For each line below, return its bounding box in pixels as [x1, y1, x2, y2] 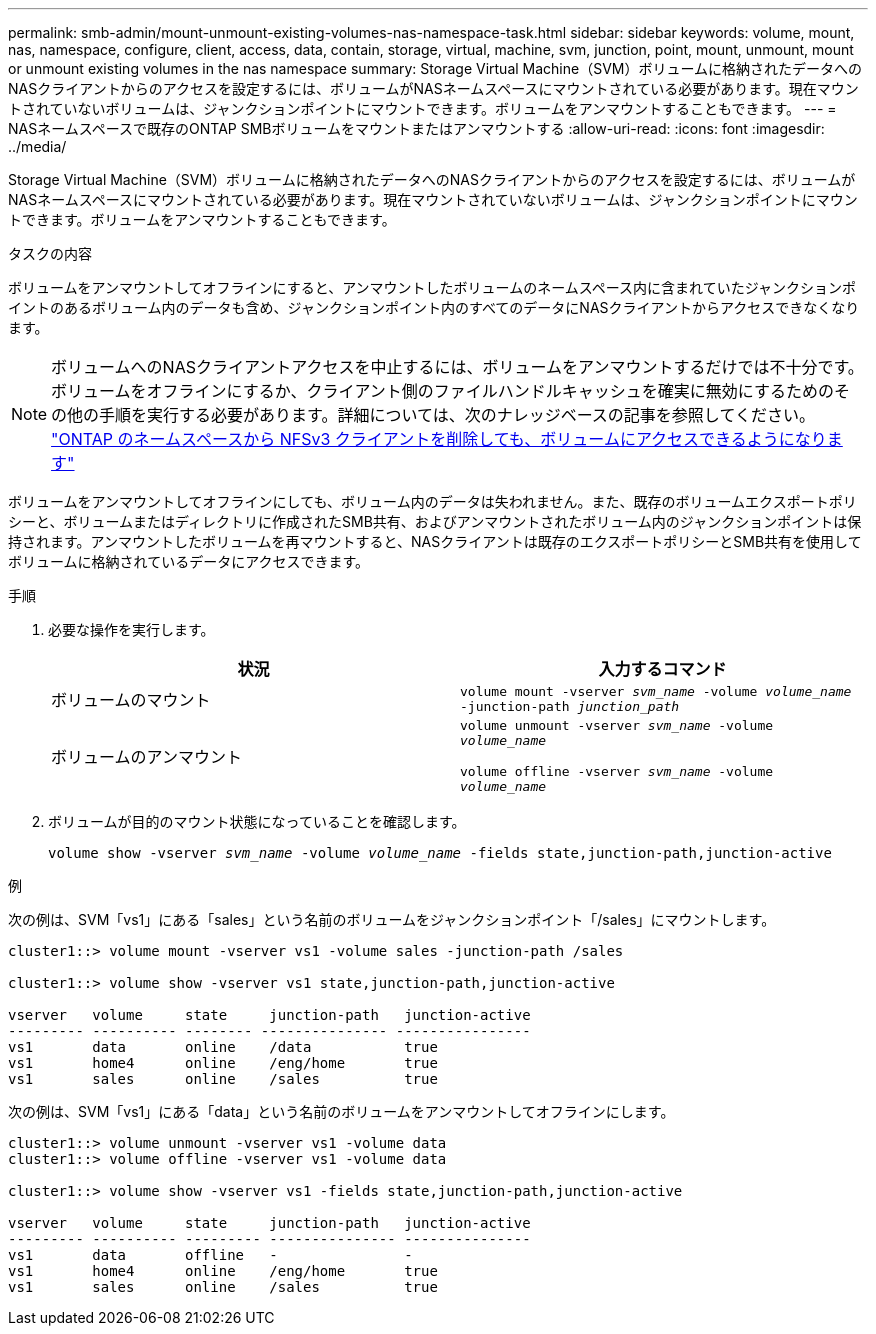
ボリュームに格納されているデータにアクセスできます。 [8, 553, 370, 570]
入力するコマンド [598, 659, 727, 679]
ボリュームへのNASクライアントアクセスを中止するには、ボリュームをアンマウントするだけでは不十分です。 [51, 357, 864, 377]
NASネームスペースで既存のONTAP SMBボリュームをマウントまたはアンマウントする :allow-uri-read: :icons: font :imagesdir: [8, 120, 825, 137]
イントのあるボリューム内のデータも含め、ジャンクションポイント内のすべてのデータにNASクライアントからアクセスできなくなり [8, 299, 860, 316]
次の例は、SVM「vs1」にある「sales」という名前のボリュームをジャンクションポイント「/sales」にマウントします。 [8, 911, 776, 928]
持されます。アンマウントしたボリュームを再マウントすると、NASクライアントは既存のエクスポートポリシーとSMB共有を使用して [8, 533, 862, 550]
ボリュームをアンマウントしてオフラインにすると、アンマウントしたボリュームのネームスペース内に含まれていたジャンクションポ [8, 279, 856, 296]
